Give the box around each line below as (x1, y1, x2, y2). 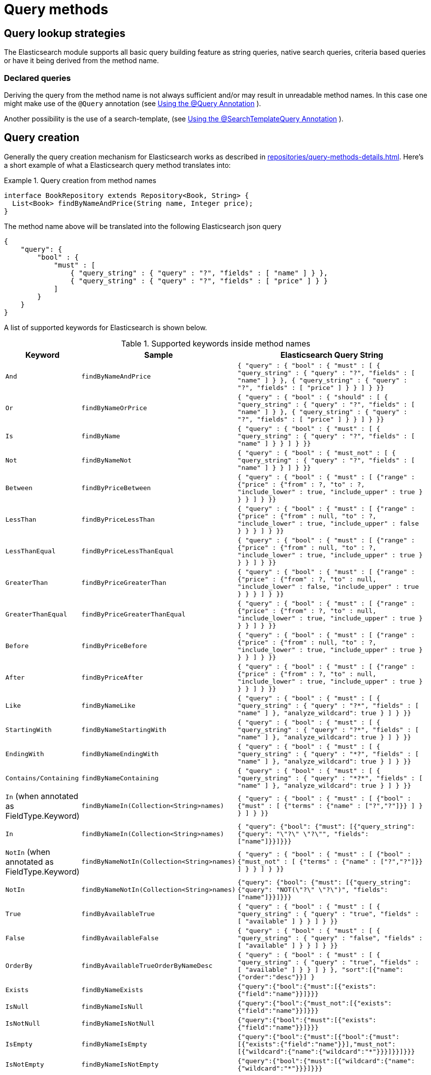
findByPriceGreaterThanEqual (81, 611, 186, 618)
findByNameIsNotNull (81, 1020, 155, 1028)
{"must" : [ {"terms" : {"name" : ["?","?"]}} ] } (237, 802, 423, 810)
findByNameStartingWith (81, 726, 166, 733)
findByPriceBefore (81, 642, 147, 650)
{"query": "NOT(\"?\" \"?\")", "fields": (237, 885, 388, 893)
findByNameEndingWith (81, 750, 159, 758)
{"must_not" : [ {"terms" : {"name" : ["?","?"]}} (237, 858, 423, 866)
